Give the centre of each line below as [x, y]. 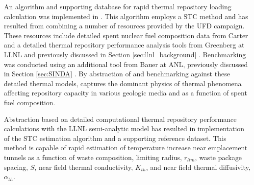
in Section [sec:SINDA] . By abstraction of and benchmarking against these [117, 74]
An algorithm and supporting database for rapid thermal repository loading [118, 6]
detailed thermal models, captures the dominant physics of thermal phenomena [123, 83]
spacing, [16, 167]
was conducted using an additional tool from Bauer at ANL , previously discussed [126, 64]
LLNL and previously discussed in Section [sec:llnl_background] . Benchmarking [125, 54]
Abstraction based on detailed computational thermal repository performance [120, 119]
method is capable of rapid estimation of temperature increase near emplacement [126, 148]
